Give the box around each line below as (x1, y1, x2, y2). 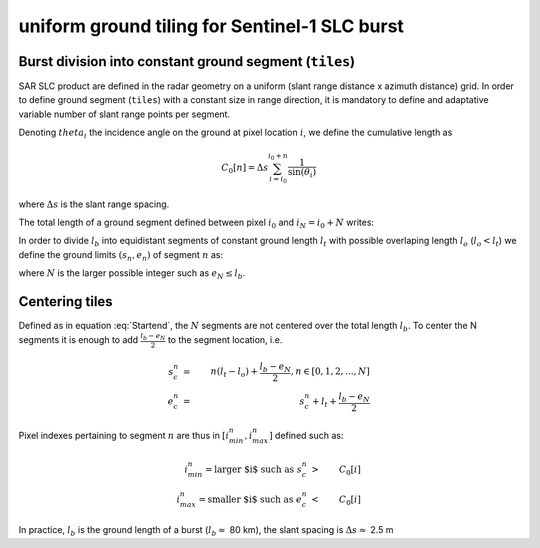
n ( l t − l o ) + (210, 366, 259, 380)
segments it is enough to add (18, 334, 139, 346)
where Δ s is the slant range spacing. (18, 198, 170, 210)
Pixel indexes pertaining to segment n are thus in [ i (18, 429, 230, 441)
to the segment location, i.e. (167, 334, 283, 346)
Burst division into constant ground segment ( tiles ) (18, 53, 355, 70)
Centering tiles (18, 293, 114, 310)
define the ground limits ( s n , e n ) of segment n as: (18, 248, 224, 263)
